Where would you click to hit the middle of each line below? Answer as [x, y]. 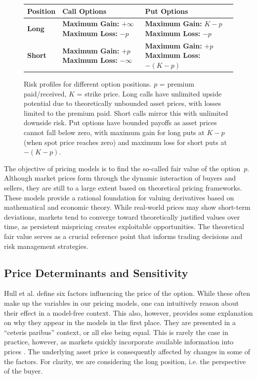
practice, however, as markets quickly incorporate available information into [119, 342]
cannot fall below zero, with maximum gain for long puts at [114, 132]
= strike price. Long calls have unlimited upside [149, 93]
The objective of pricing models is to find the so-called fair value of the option [122, 168]
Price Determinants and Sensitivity [96, 272]
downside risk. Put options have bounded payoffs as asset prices [120, 122]
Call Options [85, 11]
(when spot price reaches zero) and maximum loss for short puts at [125, 142]
